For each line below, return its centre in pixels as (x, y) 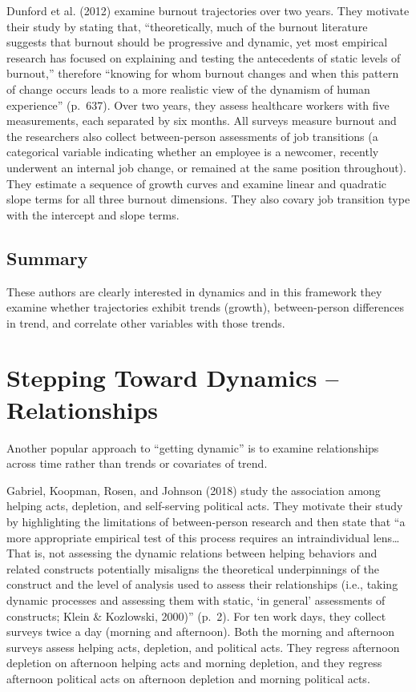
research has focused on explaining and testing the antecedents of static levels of (204, 57)
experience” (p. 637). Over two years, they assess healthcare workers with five (198, 105)
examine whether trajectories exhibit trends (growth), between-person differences (206, 307)
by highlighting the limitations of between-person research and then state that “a (206, 521)
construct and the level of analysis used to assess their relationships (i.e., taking (202, 584)
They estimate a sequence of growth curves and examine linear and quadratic (197, 183)
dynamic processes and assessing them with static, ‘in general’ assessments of (196, 599)
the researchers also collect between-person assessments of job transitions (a (192, 136)
